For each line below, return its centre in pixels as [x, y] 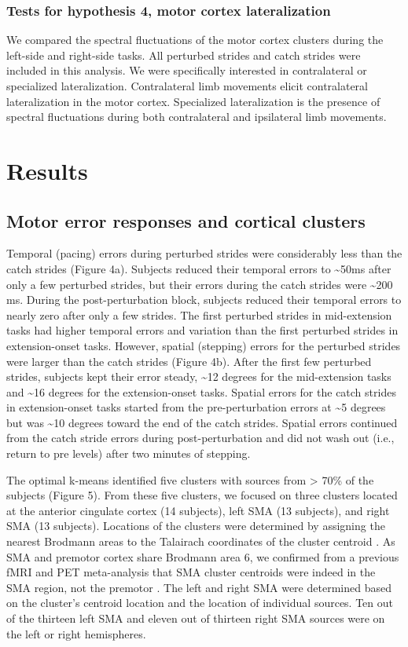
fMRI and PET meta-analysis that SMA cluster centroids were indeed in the [191, 572]
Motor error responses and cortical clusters [186, 220]
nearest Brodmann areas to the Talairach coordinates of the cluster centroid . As [201, 541]
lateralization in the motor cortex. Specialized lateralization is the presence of [193, 101]
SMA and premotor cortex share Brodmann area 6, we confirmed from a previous [203, 556]
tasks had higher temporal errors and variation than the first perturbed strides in [202, 330]
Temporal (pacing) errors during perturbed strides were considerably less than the [204, 253]
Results [47, 170]
